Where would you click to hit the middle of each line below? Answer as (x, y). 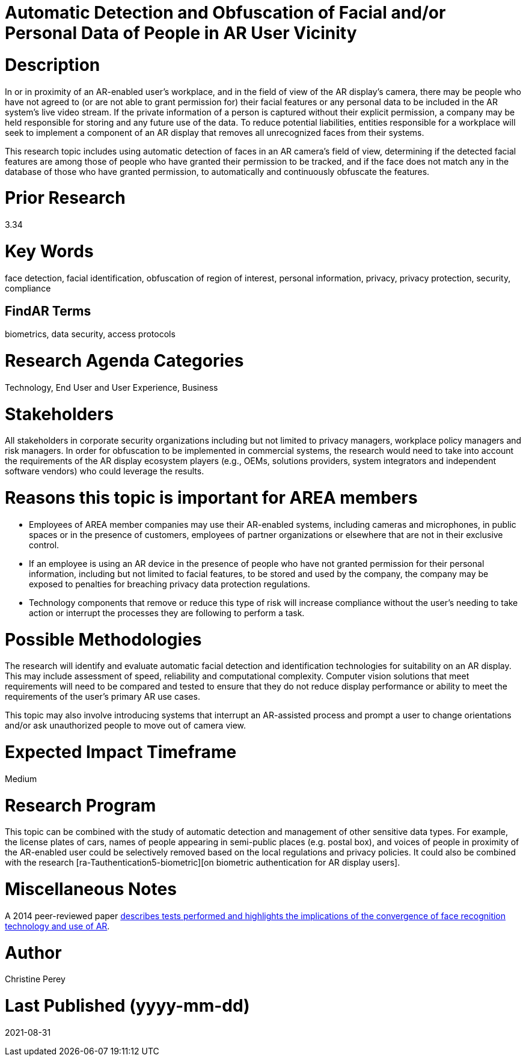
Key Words (49, 251)
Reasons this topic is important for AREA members (211, 498)
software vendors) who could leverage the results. (105, 471)
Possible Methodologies (103, 639)
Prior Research (65, 198)
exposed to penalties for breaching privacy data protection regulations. (170, 584)
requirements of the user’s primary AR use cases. (102, 697)
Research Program (81, 805)
